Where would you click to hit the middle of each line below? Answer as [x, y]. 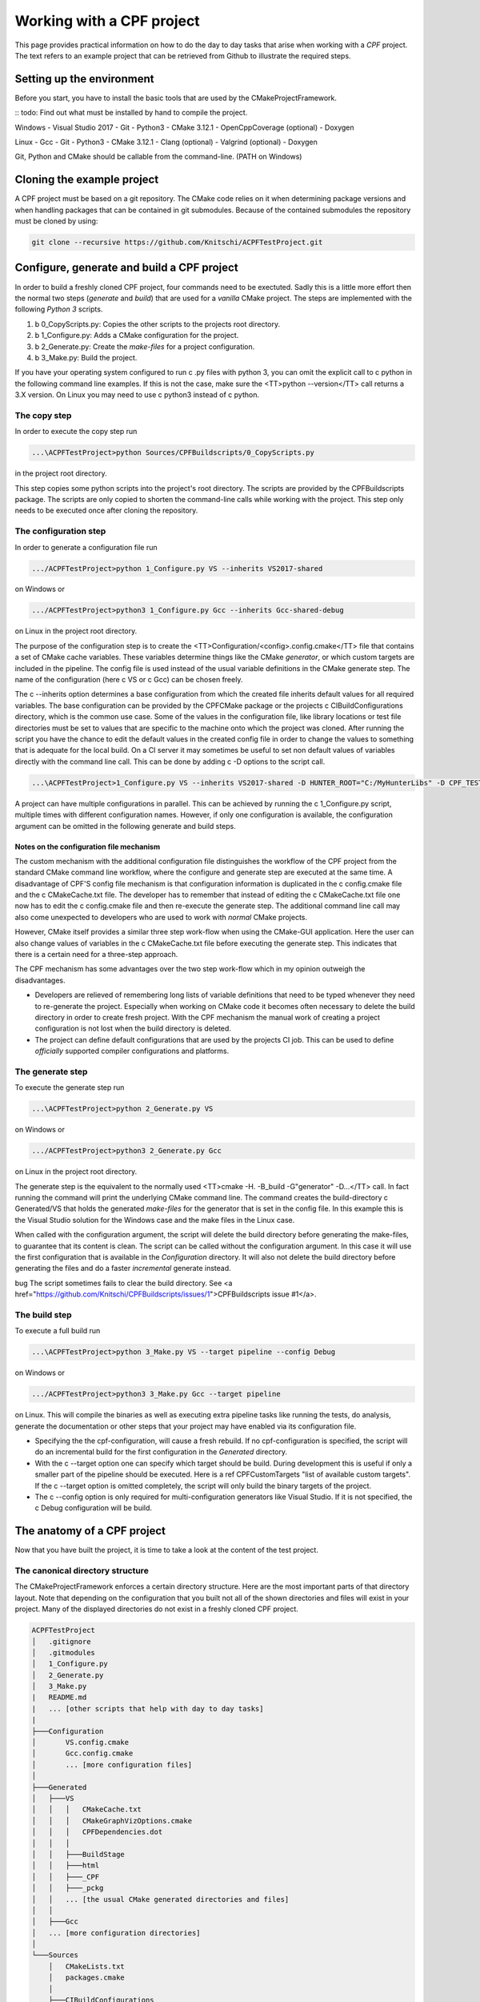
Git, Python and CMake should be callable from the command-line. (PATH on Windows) [158, 157]
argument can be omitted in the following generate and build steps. [125, 826]
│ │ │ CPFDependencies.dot [97, 1832]
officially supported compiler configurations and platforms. [132, 1051]
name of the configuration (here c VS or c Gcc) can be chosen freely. [129, 680]
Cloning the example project [87, 180]
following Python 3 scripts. [59, 309]
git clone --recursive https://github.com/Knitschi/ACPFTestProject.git [177, 243]
